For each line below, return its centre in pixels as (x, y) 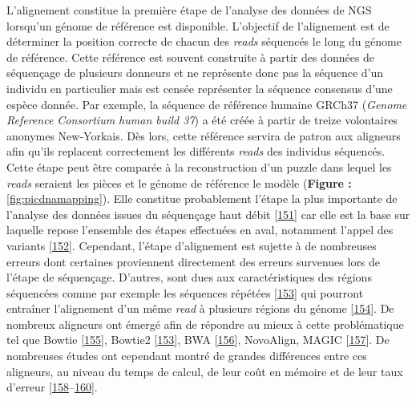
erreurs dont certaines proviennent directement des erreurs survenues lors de (194, 261)
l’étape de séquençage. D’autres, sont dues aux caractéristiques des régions (189, 277)
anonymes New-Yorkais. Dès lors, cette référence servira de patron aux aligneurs (204, 135)
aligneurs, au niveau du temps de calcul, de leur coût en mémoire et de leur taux (205, 371)
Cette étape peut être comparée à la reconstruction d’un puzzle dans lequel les (199, 166)
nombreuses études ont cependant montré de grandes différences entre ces (187, 356)
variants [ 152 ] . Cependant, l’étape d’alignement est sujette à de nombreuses (192, 245)
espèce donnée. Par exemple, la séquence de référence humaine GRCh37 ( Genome (207, 104)
